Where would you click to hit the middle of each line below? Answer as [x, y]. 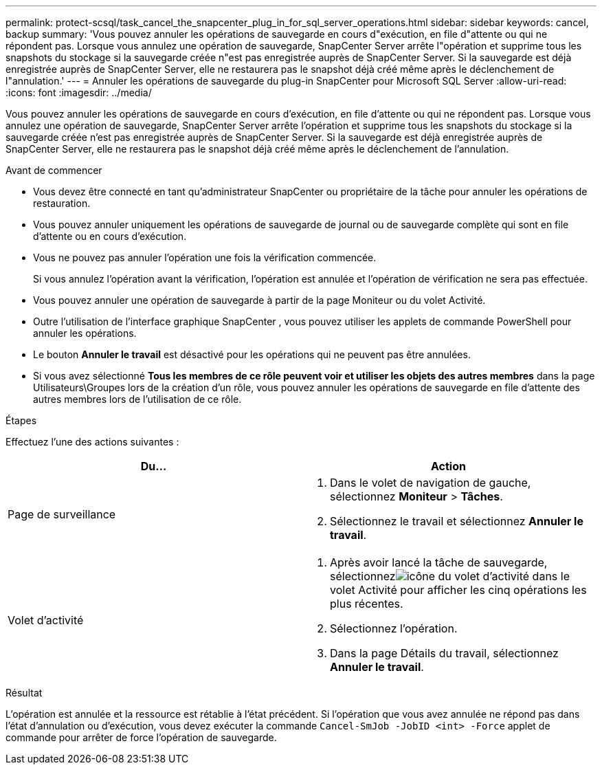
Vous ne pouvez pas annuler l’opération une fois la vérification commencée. [205, 257]
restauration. [62, 203]
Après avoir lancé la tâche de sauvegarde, [439, 562]
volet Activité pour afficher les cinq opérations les [458, 590]
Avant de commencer [54, 170]
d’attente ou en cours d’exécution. [110, 236]
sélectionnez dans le [450, 576]
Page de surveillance [62, 514]
